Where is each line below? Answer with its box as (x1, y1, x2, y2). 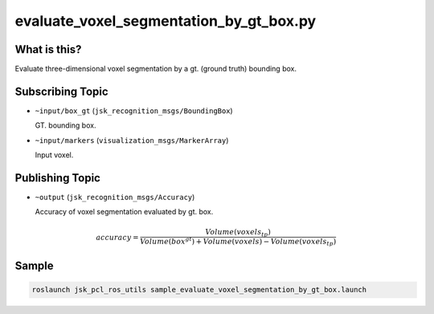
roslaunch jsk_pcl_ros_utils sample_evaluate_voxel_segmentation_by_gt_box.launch (31, 285, 367, 295)
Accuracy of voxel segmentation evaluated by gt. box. (35, 207, 214, 217)
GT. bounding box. (35, 120, 96, 130)
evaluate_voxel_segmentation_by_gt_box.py (14, 12, 317, 30)
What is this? (14, 43, 82, 56)
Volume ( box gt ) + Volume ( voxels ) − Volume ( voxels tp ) (139, 235, 337, 248)
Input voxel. (35, 150, 74, 160)
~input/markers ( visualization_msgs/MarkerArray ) (35, 135, 229, 145)
